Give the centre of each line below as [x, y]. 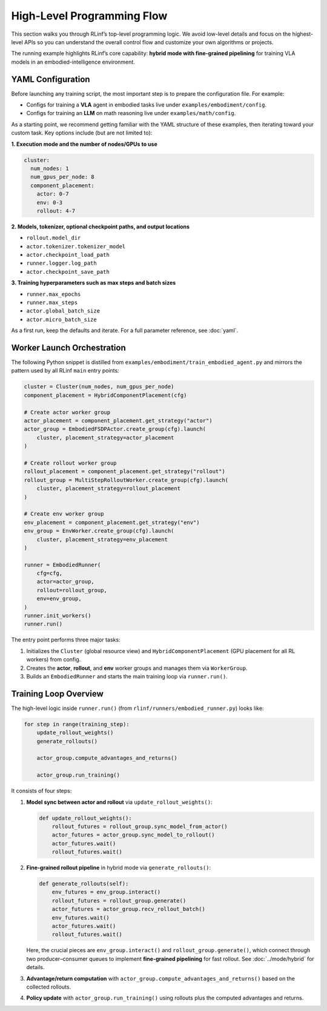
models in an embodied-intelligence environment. [73, 62]
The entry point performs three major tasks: [66, 640]
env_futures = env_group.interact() [106, 892]
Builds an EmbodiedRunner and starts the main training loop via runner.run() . [127, 676]
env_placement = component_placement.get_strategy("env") [112, 522]
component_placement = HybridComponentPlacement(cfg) [105, 395]
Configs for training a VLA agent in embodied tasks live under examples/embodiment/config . [146, 105]
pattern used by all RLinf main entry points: [65, 371]
